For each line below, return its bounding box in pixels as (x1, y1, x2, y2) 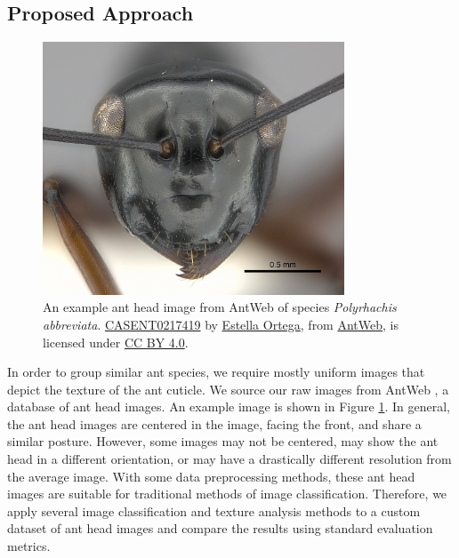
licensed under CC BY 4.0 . (43, 332, 189, 351)
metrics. (7, 537, 51, 555)
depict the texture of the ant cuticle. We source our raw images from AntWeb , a (7, 379, 449, 398)
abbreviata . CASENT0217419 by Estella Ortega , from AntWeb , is (43, 315, 399, 333)
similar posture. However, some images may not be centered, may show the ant (7, 432, 439, 450)
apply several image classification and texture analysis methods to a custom (7, 501, 421, 520)
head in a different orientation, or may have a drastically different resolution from (7, 450, 452, 468)
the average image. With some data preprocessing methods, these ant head (7, 466, 415, 485)
